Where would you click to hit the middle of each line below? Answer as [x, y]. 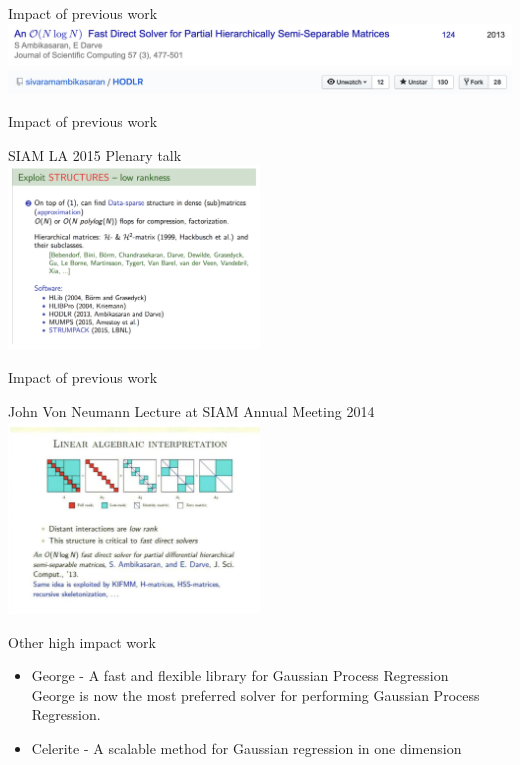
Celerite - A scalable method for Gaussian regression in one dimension [246, 747]
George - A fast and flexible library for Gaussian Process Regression [240, 675]
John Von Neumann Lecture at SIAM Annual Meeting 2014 [191, 410]
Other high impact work [82, 641]
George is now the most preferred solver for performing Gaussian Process [255, 694]
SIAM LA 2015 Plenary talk [95, 154]
